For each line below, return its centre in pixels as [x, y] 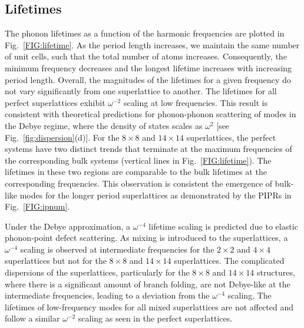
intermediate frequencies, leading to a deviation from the [107, 295]
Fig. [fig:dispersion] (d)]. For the [62, 137]
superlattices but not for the [56, 261]
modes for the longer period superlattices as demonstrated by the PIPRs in [156, 195]
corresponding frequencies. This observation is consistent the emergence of [139, 183]
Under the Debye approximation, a [68, 226]
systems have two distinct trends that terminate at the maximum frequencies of [148, 149]
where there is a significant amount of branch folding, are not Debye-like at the [148, 284]
